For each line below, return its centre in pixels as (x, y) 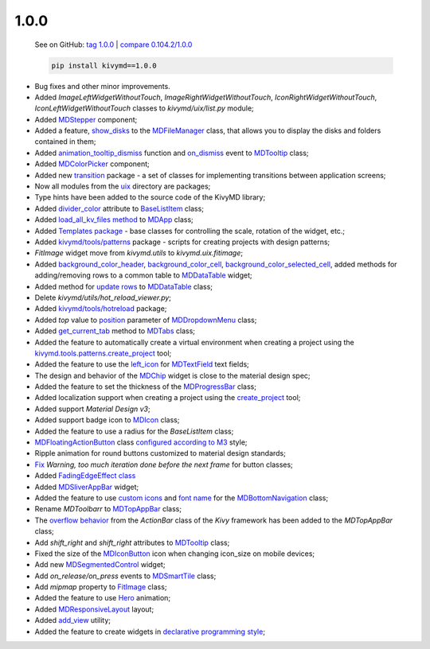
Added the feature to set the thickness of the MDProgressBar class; (145, 387)
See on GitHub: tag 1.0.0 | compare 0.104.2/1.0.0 (113, 45)
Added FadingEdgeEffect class (85, 476)
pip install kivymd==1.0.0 (104, 65)
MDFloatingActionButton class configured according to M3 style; (141, 442)
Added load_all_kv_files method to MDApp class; (114, 220)
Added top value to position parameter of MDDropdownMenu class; (146, 320)
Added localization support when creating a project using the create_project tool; (168, 398)
